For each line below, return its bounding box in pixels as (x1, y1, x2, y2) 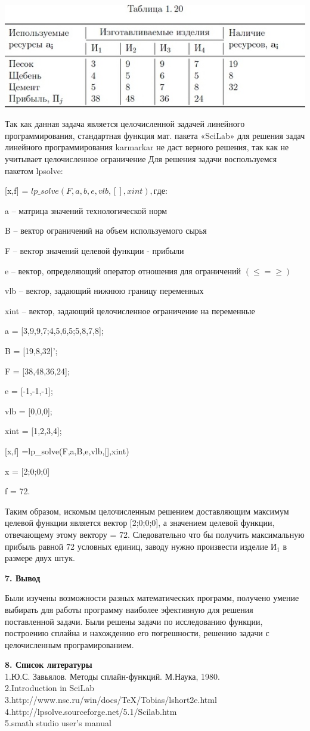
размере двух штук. (5, 552, 75, 564)
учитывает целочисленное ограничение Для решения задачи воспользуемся (5, 153, 277, 165)
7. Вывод (5, 571, 41, 584)
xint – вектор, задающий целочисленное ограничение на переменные (5, 304, 255, 317)
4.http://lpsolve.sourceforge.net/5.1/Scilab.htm (5, 705, 177, 717)
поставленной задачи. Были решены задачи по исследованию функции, (5, 615, 263, 627)
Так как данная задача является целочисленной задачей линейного (5, 117, 245, 130)
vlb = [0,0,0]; (5, 404, 52, 417)
